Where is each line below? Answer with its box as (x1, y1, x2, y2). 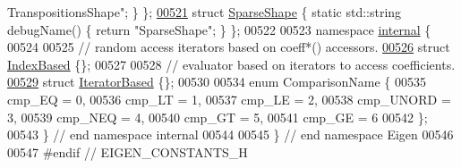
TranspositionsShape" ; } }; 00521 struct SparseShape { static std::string (7, 3, 402, 21)
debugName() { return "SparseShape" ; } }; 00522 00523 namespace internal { (7, 20, 431, 38)
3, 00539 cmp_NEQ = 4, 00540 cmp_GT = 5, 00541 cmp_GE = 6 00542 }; (7, 107, 428, 126)
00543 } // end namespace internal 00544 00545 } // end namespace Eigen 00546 (7, 125, 454, 144)
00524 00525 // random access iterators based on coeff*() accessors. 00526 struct (7, 38, 450, 56)
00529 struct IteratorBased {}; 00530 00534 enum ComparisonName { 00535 (7, 72, 427, 91)
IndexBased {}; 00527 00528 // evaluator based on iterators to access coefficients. (7, 55, 456, 73)
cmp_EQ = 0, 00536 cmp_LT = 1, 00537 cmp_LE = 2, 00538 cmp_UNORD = (7, 89, 451, 108)
